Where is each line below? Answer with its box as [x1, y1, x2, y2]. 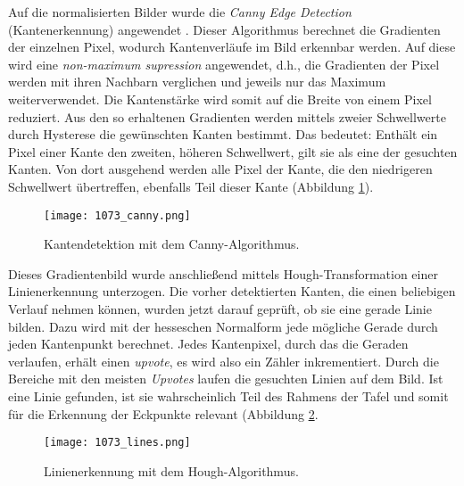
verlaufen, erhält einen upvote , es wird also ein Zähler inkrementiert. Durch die [8, 351, 439, 370]
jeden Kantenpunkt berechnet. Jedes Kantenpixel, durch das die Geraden [8, 334, 409, 353]
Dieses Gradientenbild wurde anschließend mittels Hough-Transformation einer [8, 264, 438, 283]
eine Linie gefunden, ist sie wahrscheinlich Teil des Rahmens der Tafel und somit [8, 386, 449, 405]
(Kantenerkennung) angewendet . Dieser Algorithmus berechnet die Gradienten [8, 20, 441, 38]
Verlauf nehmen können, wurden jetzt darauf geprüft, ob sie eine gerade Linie [8, 299, 432, 317]
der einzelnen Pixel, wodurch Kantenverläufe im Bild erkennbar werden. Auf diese [8, 37, 456, 56]
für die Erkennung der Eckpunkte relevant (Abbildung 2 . [8, 404, 319, 423]
